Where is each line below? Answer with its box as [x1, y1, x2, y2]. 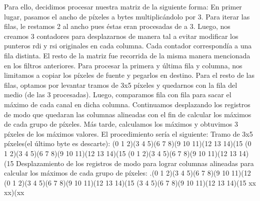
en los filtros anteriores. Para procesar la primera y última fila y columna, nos [4, 60, 242, 70]
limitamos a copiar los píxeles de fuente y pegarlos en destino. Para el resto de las [4, 70, 254, 80]
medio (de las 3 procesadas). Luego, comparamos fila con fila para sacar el [4, 89, 231, 100]
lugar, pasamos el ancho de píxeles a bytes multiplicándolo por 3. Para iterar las [4, 11, 250, 21]
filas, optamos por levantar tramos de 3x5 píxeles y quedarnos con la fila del [4, 79, 237, 90]
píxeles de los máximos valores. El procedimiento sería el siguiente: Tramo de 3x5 [4, 128, 253, 139]
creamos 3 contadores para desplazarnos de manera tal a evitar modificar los [4, 30, 238, 41]
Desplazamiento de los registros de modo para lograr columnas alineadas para [16, 158, 254, 168]
